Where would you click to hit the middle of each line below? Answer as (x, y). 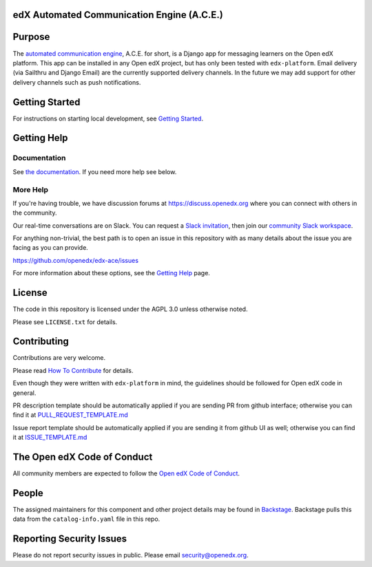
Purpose (31, 37)
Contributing (41, 342)
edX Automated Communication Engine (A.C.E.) (118, 15)
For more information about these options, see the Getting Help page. (111, 273)
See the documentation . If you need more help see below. (95, 171)
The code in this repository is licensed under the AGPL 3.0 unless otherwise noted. (130, 309)
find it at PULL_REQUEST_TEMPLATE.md (71, 415)
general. (24, 393)
